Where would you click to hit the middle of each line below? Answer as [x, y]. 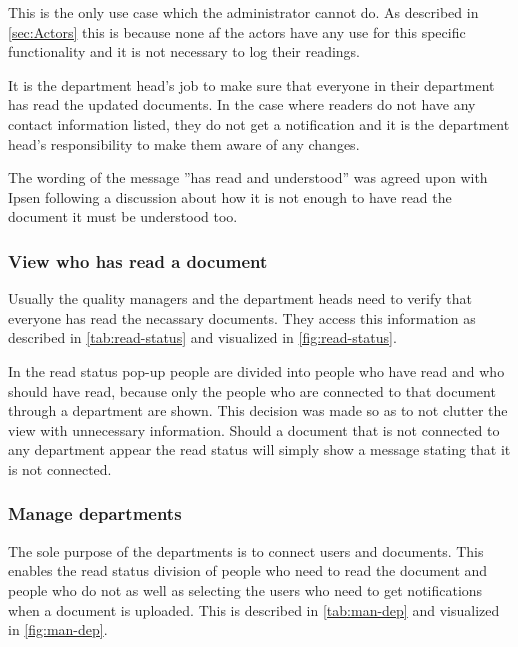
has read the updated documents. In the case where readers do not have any [242, 104]
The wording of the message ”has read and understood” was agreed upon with [248, 177]
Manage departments [95, 513]
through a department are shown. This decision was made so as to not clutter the [258, 410]
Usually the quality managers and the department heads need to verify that [240, 298]
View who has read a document [138, 260]
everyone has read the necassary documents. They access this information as [242, 317]
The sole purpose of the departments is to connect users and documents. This [246, 550]
